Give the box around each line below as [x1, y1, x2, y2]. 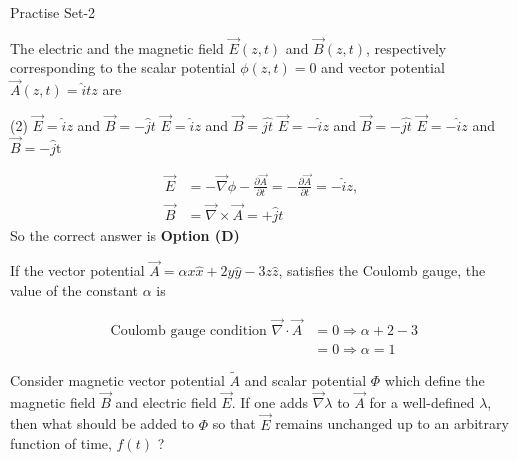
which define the [384, 370, 485, 391]
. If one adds [231, 391, 308, 412]
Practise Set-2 [10, 2, 96, 22]
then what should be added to [10, 413, 195, 434]
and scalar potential [244, 370, 367, 391]
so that [212, 413, 256, 434]
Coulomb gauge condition [110, 323, 267, 338]
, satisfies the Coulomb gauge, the [278, 260, 486, 281]
